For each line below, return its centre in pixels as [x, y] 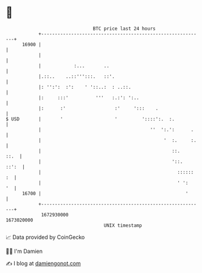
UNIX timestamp [123, 225]
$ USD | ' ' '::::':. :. [90, 119]
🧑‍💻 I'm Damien [24, 251]
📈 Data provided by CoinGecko [45, 237]
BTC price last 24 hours [124, 29]
